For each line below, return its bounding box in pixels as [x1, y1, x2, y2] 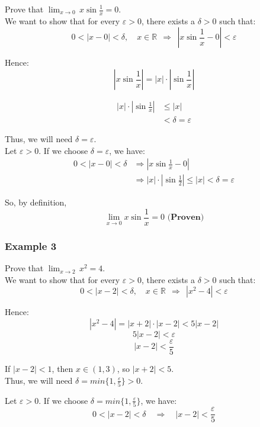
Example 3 [5, 238, 57, 253]
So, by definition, [5, 196, 67, 208]
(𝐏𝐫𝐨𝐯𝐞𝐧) [167, 213, 204, 222]
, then [52, 362, 73, 375]
